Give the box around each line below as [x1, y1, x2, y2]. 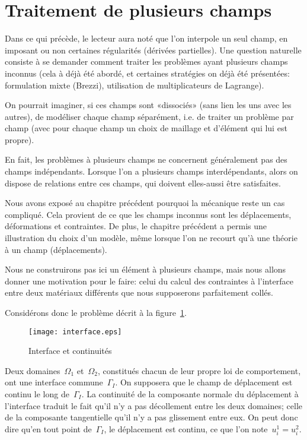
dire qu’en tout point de [5, 422, 92, 435]
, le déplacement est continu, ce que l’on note [104, 422, 268, 435]
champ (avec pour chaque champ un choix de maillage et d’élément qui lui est [5, 122, 287, 134]
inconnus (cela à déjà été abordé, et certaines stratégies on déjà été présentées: [5, 67, 290, 79]
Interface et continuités [28, 344, 112, 357]
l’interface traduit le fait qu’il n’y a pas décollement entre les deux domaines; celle [5, 399, 302, 411]
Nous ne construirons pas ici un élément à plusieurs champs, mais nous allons [5, 263, 286, 276]
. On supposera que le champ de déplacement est [115, 376, 293, 388]
